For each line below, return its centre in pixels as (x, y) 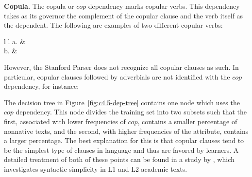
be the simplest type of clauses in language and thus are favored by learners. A (121, 150)
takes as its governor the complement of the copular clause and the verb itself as (124, 15)
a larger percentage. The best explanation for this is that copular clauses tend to (124, 140)
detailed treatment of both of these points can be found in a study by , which (119, 159)
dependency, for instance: (42, 86)
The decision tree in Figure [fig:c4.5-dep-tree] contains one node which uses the (122, 102)
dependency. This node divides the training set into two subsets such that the (131, 112)
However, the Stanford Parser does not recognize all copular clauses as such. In (121, 67)
